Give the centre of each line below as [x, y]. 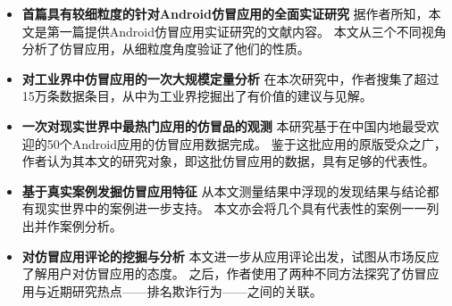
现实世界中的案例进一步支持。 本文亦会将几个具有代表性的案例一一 [230, 208]
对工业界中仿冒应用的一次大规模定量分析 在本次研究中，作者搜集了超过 [230, 78]
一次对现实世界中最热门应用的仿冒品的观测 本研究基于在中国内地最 [218, 125]
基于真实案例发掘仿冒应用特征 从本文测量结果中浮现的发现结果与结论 [224, 190]
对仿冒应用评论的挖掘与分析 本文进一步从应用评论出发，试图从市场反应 [230, 256]
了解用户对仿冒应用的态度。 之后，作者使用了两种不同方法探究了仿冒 [224, 273]
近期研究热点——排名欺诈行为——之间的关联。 [184, 290]
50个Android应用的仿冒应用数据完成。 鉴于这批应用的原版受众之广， [247, 143]
